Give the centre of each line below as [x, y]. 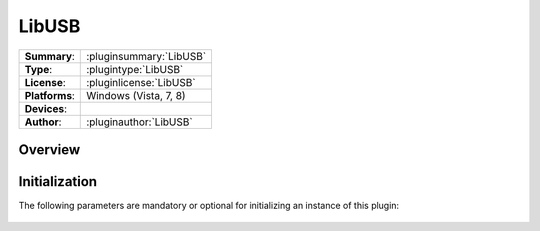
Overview [49, 149]
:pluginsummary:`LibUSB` [146, 56]
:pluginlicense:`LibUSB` [141, 82]
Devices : [45, 108]
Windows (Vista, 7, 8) [136, 95]
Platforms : [49, 95]
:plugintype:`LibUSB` [135, 69]
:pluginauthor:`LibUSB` [140, 122]
